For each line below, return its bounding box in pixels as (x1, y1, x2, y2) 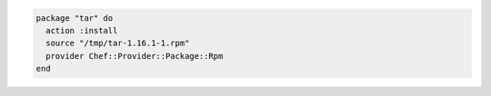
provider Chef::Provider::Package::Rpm (45, 51, 224, 61)
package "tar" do (35, 13, 114, 23)
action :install (45, 25, 118, 35)
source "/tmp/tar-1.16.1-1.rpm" (45, 38, 190, 49)
